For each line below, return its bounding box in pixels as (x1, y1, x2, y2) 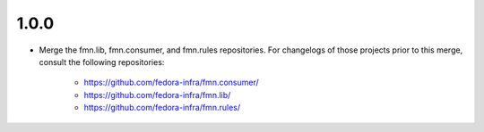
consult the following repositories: (39, 56, 165, 67)
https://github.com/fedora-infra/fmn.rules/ (83, 103, 241, 113)
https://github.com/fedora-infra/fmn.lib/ (83, 89, 231, 100)
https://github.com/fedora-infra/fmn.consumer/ (83, 77, 259, 88)
